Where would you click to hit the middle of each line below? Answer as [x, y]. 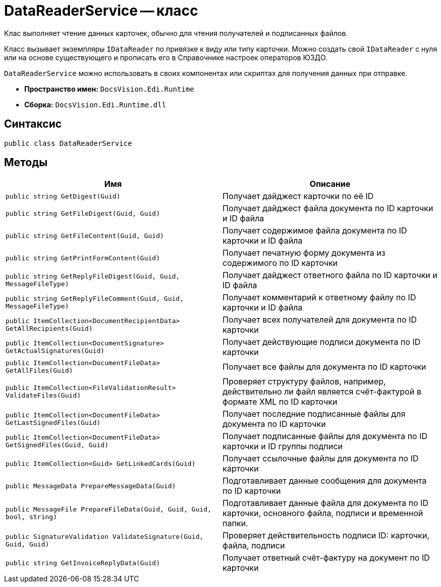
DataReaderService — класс [101, 11]
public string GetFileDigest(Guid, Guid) [83, 213]
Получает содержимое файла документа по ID [315, 231]
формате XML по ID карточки [280, 402]
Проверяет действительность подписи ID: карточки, [326, 536]
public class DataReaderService [68, 143]
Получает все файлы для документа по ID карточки [324, 367]
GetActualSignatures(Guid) [55, 351]
